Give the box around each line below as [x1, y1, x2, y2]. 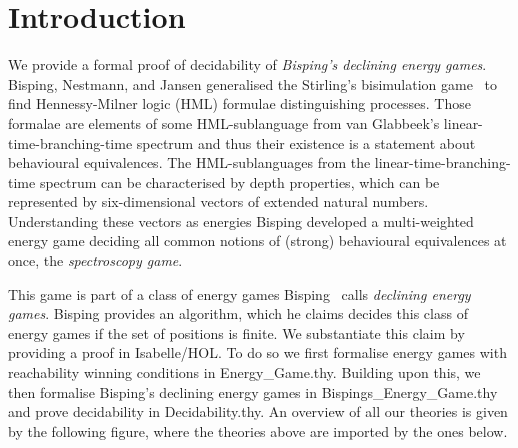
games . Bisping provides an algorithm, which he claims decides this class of [8, 303, 468, 324]
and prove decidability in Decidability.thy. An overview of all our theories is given [8, 401, 508, 422]
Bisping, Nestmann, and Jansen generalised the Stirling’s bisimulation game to [8, 73, 498, 94]
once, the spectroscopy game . [8, 250, 183, 271]
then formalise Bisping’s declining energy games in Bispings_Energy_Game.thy [8, 381, 498, 402]
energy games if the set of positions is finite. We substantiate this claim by [8, 322, 465, 343]
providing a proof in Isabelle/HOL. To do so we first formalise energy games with [8, 342, 507, 363]
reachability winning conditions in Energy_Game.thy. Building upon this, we [8, 362, 481, 383]
